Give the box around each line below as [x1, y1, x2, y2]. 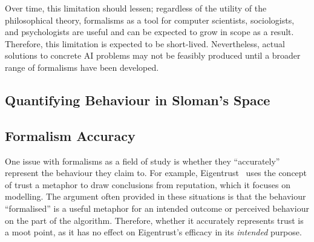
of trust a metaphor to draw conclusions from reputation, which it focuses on [5, 178, 290, 191]
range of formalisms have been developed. [5, 60, 159, 73]
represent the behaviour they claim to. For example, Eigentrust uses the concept [5, 166, 307, 179]
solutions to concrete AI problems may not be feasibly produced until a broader [5, 49, 301, 62]
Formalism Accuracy [5, 126, 136, 145]
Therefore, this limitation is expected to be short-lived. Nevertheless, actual [5, 37, 285, 50]
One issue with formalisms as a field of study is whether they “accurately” [5, 154, 280, 167]
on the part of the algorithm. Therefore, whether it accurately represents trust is [5, 214, 304, 226]
